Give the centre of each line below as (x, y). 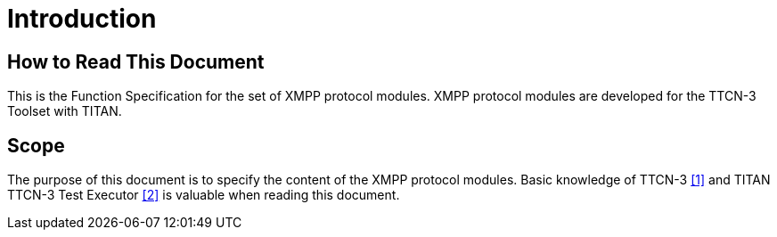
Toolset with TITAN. (65, 111)
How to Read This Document (136, 61)
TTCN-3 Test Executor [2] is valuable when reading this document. (204, 195)
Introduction (82, 19)
